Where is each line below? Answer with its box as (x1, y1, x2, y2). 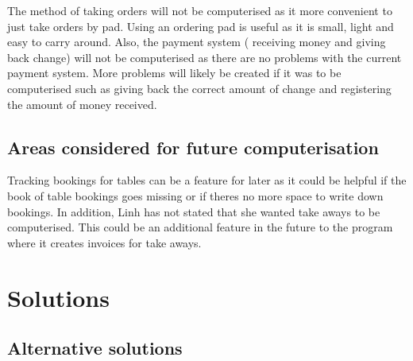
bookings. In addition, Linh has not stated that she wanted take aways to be (7, 203, 380, 219)
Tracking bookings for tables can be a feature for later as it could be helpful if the (7, 172, 407, 188)
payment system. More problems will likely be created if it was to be (7, 64, 342, 81)
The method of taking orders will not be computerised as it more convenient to (7, 2, 392, 18)
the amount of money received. (7, 95, 157, 112)
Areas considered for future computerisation (7, 134, 379, 159)
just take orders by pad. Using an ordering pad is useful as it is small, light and (7, 17, 394, 34)
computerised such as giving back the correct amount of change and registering (7, 80, 392, 96)
